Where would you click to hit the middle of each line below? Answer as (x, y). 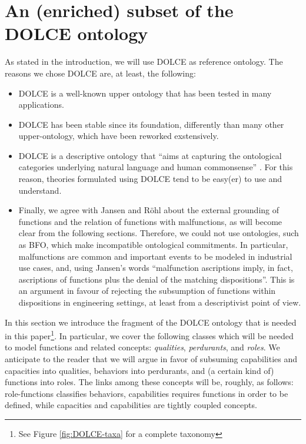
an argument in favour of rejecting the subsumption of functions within (147, 291)
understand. (40, 190)
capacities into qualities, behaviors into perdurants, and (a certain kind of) (139, 370)
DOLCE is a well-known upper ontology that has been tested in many (145, 93)
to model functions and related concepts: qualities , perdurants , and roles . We (142, 347)
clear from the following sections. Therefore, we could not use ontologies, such (159, 233)
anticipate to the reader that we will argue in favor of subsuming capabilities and (151, 359)
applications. (41, 105)
